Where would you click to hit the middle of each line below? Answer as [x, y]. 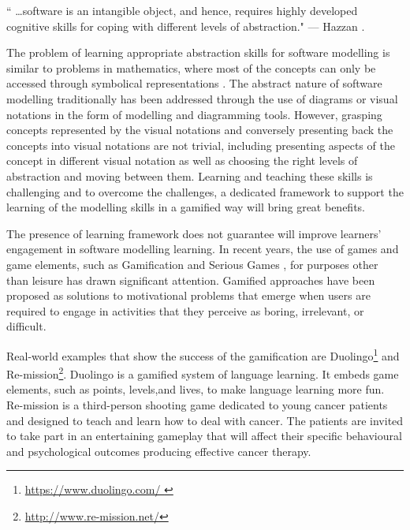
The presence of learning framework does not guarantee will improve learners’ [194, 233]
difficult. [26, 326]
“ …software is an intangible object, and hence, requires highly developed [182, 10]
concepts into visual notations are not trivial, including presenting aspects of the [201, 145]
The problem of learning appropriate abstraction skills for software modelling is [198, 52]
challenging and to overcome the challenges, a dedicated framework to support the [205, 191]
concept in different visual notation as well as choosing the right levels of [182, 160]
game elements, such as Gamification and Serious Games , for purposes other [192, 264]
